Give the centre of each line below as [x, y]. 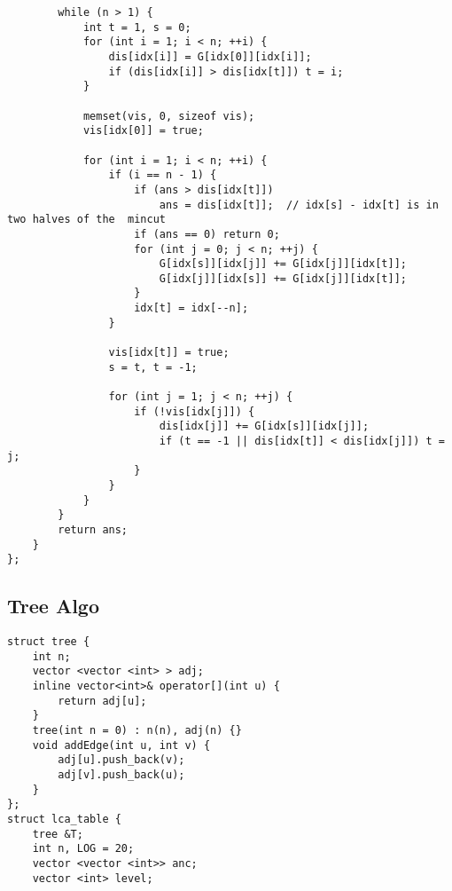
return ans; [93, 529]
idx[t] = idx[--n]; [191, 308]
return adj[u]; [102, 701]
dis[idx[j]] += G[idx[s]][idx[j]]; [264, 426]
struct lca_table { [64, 820]
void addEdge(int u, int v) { [121, 745]
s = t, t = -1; [153, 367]
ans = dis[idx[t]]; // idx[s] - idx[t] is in [299, 205]
